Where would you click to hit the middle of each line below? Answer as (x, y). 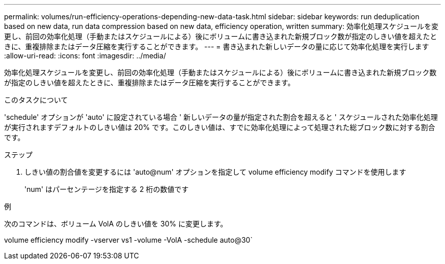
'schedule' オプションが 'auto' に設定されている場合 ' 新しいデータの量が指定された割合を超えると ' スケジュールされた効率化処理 (221, 117)
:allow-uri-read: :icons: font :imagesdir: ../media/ (85, 56)
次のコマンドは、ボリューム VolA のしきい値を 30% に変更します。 (116, 224)
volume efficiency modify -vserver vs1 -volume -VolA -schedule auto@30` (129, 240)
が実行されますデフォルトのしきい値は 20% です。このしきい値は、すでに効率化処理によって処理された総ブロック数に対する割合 (220, 127)
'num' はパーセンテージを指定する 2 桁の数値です (107, 189)
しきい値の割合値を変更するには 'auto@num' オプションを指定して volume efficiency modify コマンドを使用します (215, 172)
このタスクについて (36, 100)
